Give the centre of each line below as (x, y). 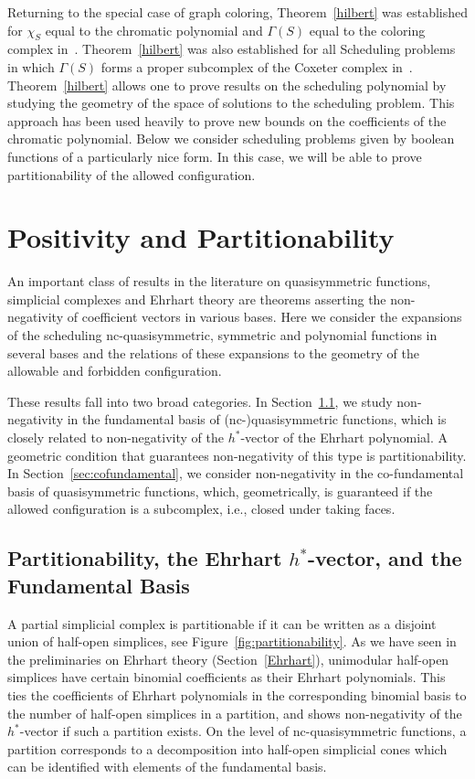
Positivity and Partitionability (201, 237)
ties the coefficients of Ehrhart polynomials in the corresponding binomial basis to (237, 694)
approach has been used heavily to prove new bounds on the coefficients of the (227, 120)
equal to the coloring (367, 30)
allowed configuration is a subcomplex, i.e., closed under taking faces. (201, 509)
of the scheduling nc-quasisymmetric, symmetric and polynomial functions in (222, 335)
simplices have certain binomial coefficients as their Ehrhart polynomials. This (227, 677)
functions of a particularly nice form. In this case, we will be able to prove (215, 156)
